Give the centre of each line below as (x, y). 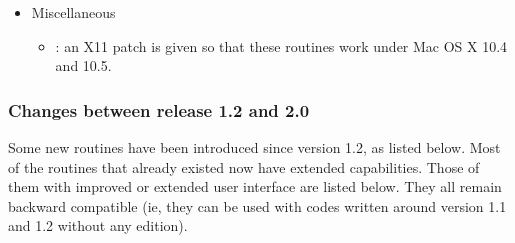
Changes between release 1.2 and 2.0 (159, 109)
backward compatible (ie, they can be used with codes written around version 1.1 (257, 205)
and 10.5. (83, 65)
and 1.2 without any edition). (98, 225)
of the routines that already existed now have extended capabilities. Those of (244, 166)
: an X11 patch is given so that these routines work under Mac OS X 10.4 (281, 45)
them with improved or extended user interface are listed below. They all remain (255, 186)
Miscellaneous (73, 12)
